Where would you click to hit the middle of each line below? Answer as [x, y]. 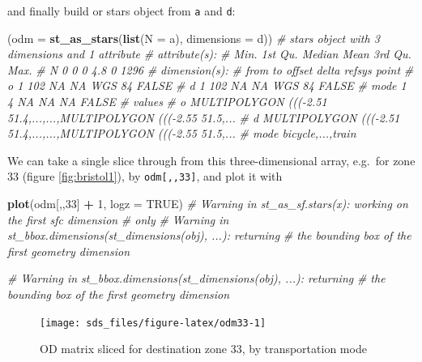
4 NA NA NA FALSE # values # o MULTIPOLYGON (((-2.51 [167, 102]
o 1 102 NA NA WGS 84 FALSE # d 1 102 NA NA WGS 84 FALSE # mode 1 [207, 85]
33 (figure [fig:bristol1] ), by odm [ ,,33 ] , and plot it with [145, 176]
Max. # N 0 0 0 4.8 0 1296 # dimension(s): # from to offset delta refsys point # [211, 69]
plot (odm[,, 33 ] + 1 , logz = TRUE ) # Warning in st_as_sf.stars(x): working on [208, 204]
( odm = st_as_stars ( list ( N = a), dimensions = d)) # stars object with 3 [194, 38]
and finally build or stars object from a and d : [121, 11]
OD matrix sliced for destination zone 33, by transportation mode [203, 349]
